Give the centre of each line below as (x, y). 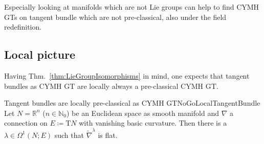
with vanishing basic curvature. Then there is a (153, 123)
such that (69, 135)
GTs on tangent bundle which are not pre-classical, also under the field (115, 17)
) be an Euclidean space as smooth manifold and (143, 113)
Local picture (40, 54)
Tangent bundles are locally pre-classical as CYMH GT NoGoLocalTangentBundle (132, 103)
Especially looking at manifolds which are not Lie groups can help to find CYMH (132, 7)
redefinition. (23, 27)
